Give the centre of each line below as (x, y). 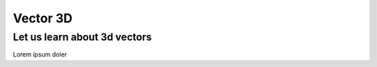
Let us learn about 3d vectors (82, 37)
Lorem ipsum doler (40, 54)
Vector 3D (43, 18)
